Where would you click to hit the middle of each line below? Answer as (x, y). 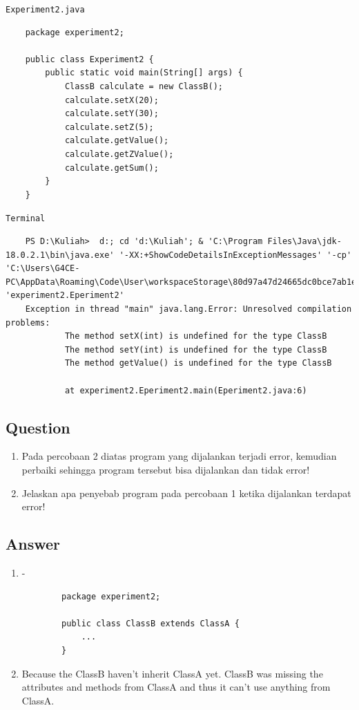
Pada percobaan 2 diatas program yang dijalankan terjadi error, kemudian (179, 456)
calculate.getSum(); (111, 168)
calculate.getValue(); (117, 141)
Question (38, 427)
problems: (28, 323)
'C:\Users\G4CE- (43, 269)
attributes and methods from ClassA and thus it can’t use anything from (176, 687)
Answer (33, 544)
